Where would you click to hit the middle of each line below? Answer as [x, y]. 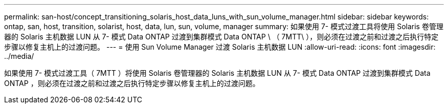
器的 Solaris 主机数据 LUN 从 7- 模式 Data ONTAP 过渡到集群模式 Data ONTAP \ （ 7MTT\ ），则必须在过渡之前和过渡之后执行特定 [221, 37]
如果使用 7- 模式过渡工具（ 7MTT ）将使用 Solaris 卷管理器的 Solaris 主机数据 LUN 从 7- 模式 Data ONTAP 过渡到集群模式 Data [217, 73]
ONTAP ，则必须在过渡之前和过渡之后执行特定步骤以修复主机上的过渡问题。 [132, 83]
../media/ [19, 56]
